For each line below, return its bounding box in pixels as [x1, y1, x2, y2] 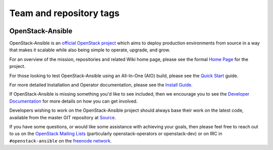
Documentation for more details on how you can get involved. [9, 98, 138, 104]
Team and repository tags [9, 8, 120, 19]
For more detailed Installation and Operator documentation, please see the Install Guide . [9, 82, 193, 88]
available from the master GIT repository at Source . [9, 114, 116, 120]
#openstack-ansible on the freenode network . [9, 137, 112, 143]
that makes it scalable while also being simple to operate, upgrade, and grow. [9, 47, 170, 53]
